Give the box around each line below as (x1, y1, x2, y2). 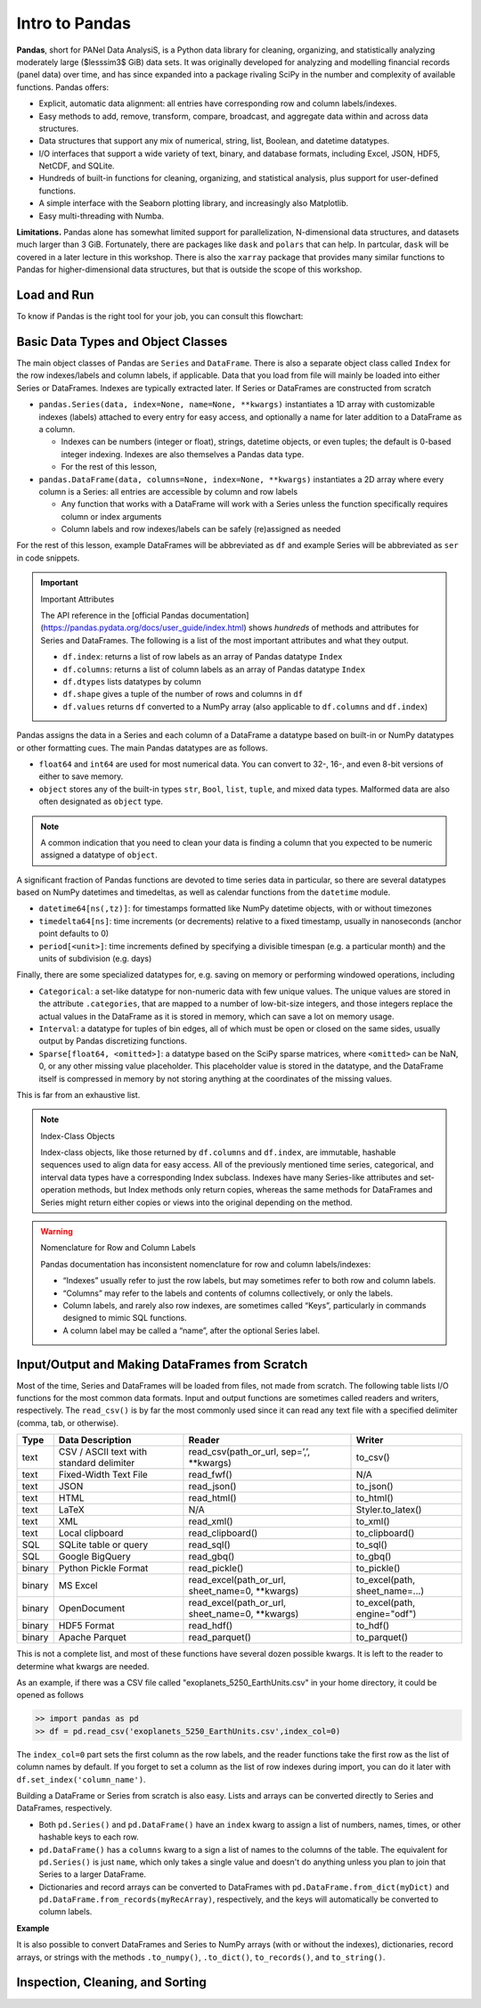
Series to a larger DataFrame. (38, 1869, 147, 1880)
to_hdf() (355, 1619, 390, 1632)
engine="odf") (355, 1608, 417, 1620)
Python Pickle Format (58, 1562, 149, 1575)
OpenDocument (58, 1602, 126, 1615)
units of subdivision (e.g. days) (38, 954, 152, 964)
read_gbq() (188, 1551, 235, 1563)
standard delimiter (58, 1457, 135, 1470)
